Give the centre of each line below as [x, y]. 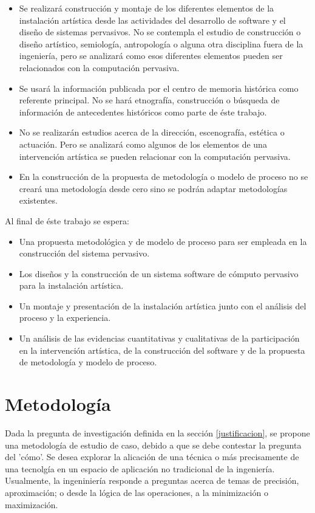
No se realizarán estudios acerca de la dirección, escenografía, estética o [152, 132]
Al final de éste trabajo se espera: [67, 220]
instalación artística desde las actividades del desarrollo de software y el [152, 20]
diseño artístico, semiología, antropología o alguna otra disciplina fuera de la [161, 43]
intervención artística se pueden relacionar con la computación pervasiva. [155, 156]
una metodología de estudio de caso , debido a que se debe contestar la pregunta [153, 445]
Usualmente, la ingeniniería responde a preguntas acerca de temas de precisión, [152, 480]
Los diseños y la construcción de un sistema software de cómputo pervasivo [159, 273]
